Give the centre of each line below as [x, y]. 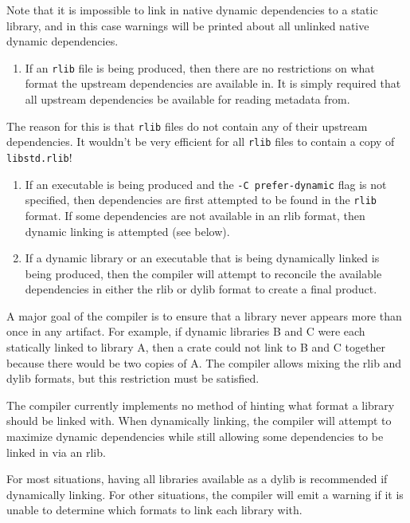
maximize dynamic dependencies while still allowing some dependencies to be [195, 436]
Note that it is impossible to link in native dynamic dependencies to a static [192, 10]
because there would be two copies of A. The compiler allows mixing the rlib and [204, 362]
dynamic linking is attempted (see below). [127, 231]
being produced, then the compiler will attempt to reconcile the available [203, 273]
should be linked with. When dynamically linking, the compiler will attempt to [199, 421]
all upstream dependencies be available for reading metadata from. [187, 99]
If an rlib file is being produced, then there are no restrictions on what [200, 67]
